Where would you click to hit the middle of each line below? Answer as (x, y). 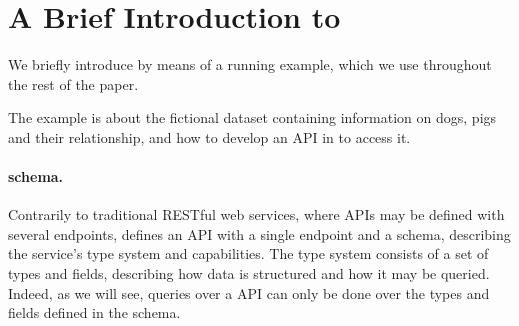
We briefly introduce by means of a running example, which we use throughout (250, 64)
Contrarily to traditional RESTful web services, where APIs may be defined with (256, 214)
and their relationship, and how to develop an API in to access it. (209, 136)
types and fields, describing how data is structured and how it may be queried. (249, 273)
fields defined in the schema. (94, 312)
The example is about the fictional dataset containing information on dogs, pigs (252, 117)
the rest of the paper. (73, 83)
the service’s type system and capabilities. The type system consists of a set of (248, 253)
